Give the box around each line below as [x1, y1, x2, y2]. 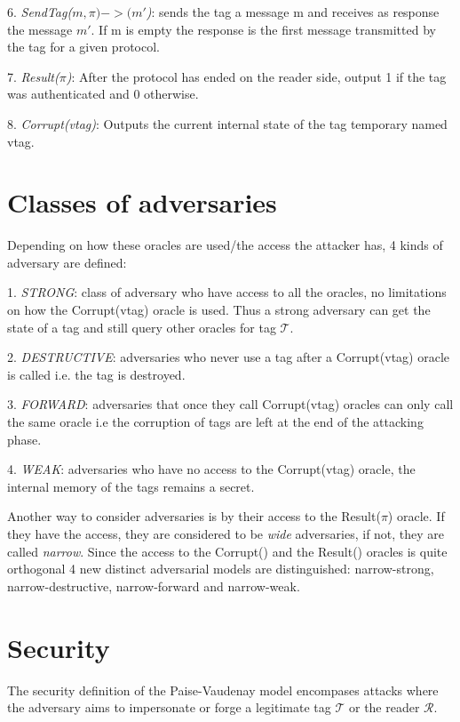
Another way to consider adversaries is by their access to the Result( [7, 507, 381, 525]
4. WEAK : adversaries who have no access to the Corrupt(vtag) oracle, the [7, 460, 416, 478]
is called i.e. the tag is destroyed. [7, 365, 186, 383]
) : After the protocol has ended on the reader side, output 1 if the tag [66, 67, 447, 85]
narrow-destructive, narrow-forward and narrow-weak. [7, 576, 300, 595]
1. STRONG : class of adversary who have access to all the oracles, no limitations [7, 283, 447, 301]
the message [7, 20, 73, 38]
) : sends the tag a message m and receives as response [146, 3, 440, 20]
